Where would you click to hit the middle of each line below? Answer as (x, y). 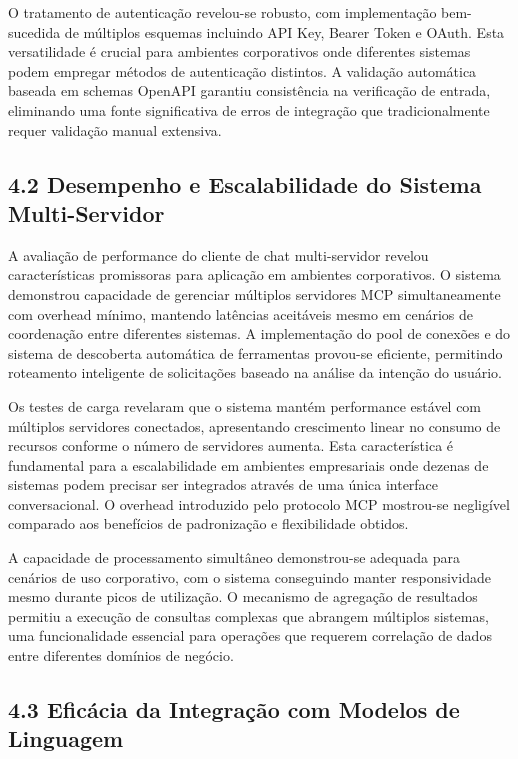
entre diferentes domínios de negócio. (121, 655)
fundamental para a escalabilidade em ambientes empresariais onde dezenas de (248, 464)
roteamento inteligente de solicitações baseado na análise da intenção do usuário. (255, 372)
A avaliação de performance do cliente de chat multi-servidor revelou (218, 254)
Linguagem (66, 738)
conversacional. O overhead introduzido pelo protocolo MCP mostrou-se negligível (259, 503)
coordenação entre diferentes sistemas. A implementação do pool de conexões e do (259, 333)
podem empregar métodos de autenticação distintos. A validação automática (242, 70)
